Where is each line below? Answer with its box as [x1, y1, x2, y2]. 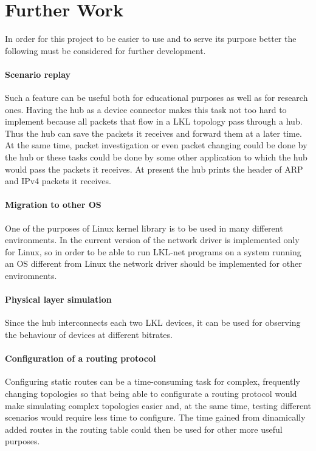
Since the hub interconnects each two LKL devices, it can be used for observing [5, 316, 301, 329]
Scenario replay [5, 67, 71, 80]
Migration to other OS [5, 198, 101, 211]
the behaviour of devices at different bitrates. [5, 328, 173, 341]
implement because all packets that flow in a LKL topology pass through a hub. [5, 115, 303, 128]
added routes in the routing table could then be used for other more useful [5, 422, 283, 435]
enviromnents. [5, 269, 57, 282]
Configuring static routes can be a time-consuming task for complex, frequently [5, 375, 300, 388]
